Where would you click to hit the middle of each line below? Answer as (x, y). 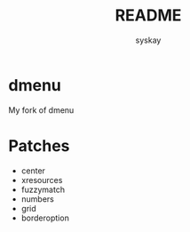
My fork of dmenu (41, 110)
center (33, 171)
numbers (38, 199)
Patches (39, 145)
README (148, 16)
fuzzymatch (43, 189)
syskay (148, 40)
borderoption (45, 218)
